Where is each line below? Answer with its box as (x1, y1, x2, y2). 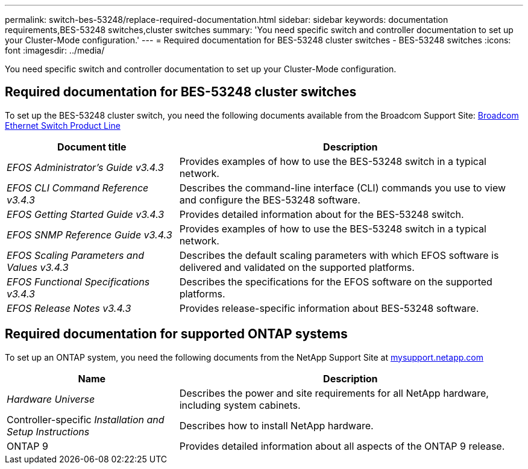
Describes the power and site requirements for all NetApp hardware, (179, 387, 489, 399)
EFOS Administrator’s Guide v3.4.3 (7, 161, 164, 173)
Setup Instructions (7, 425, 90, 438)
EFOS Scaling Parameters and (7, 249, 144, 261)
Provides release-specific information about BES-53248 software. (179, 302, 479, 314)
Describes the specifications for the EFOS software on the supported (179, 275, 492, 288)
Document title (57, 140, 127, 153)
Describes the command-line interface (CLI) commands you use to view (179, 181, 506, 194)
